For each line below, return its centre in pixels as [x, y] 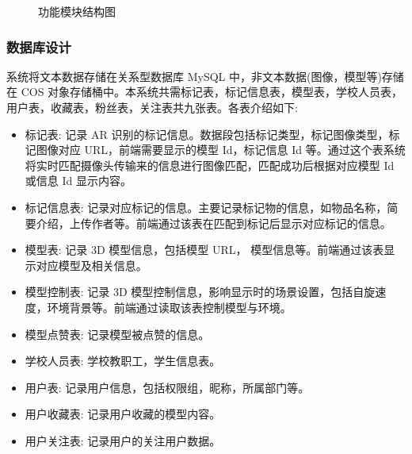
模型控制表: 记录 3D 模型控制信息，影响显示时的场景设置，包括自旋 [200, 292]
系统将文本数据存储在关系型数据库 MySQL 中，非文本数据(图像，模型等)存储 [205, 76]
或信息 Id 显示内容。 [78, 181]
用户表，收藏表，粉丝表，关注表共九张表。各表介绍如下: [152, 107]
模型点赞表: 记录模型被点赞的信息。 [117, 334]
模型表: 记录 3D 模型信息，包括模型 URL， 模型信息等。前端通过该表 [204, 250]
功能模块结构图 [77, 11]
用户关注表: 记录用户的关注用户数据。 [123, 440]
